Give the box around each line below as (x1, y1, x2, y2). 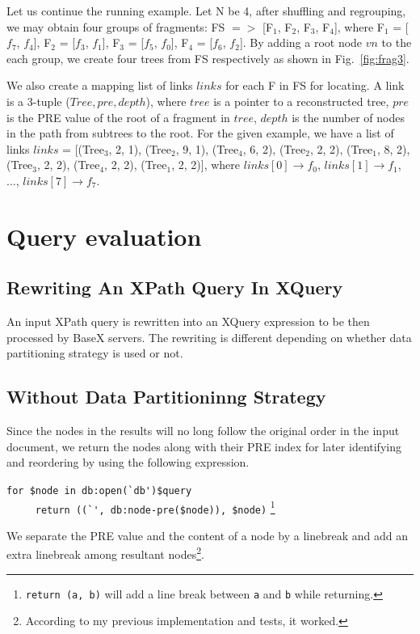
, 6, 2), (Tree (242, 140, 306, 157)
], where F (334, 18, 384, 35)
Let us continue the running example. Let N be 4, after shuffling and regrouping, (6, 2, 406, 19)
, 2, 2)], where (171, 156, 241, 173)
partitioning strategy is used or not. (6, 344, 183, 361)
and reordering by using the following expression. (6, 454, 250, 471)
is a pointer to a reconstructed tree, (213, 92, 389, 109)
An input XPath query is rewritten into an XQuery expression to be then (6, 313, 370, 330)
